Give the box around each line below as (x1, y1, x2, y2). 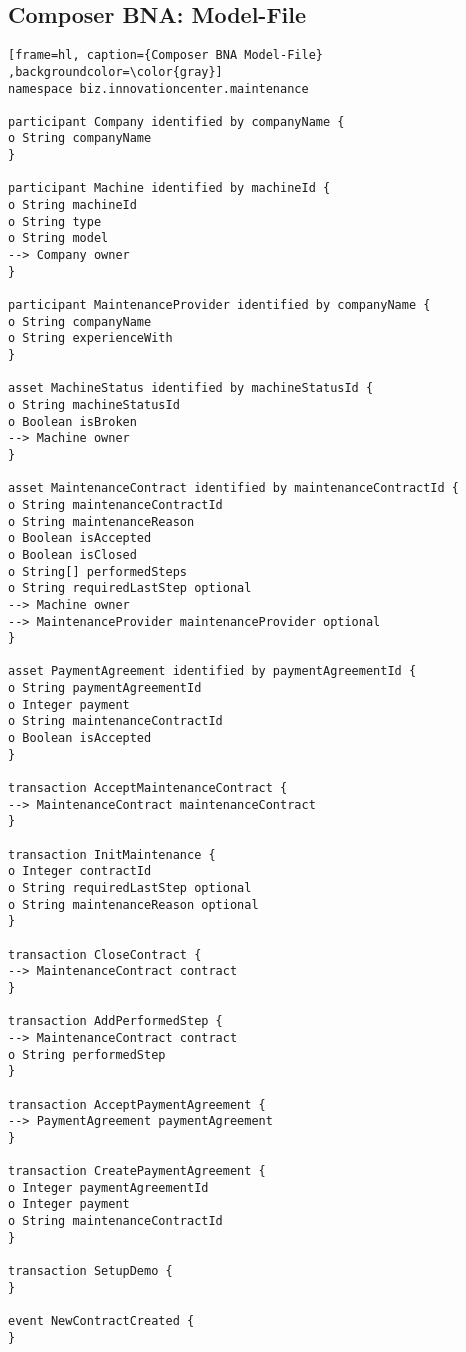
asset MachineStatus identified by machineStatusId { (8, 381, 374, 396)
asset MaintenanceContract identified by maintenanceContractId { (8, 481, 460, 496)
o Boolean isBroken (8, 414, 137, 429)
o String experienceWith (8, 331, 173, 346)
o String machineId (8, 198, 137, 213)
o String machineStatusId (8, 397, 180, 412)
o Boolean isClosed (8, 547, 137, 562)
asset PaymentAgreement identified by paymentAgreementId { (8, 664, 417, 679)
